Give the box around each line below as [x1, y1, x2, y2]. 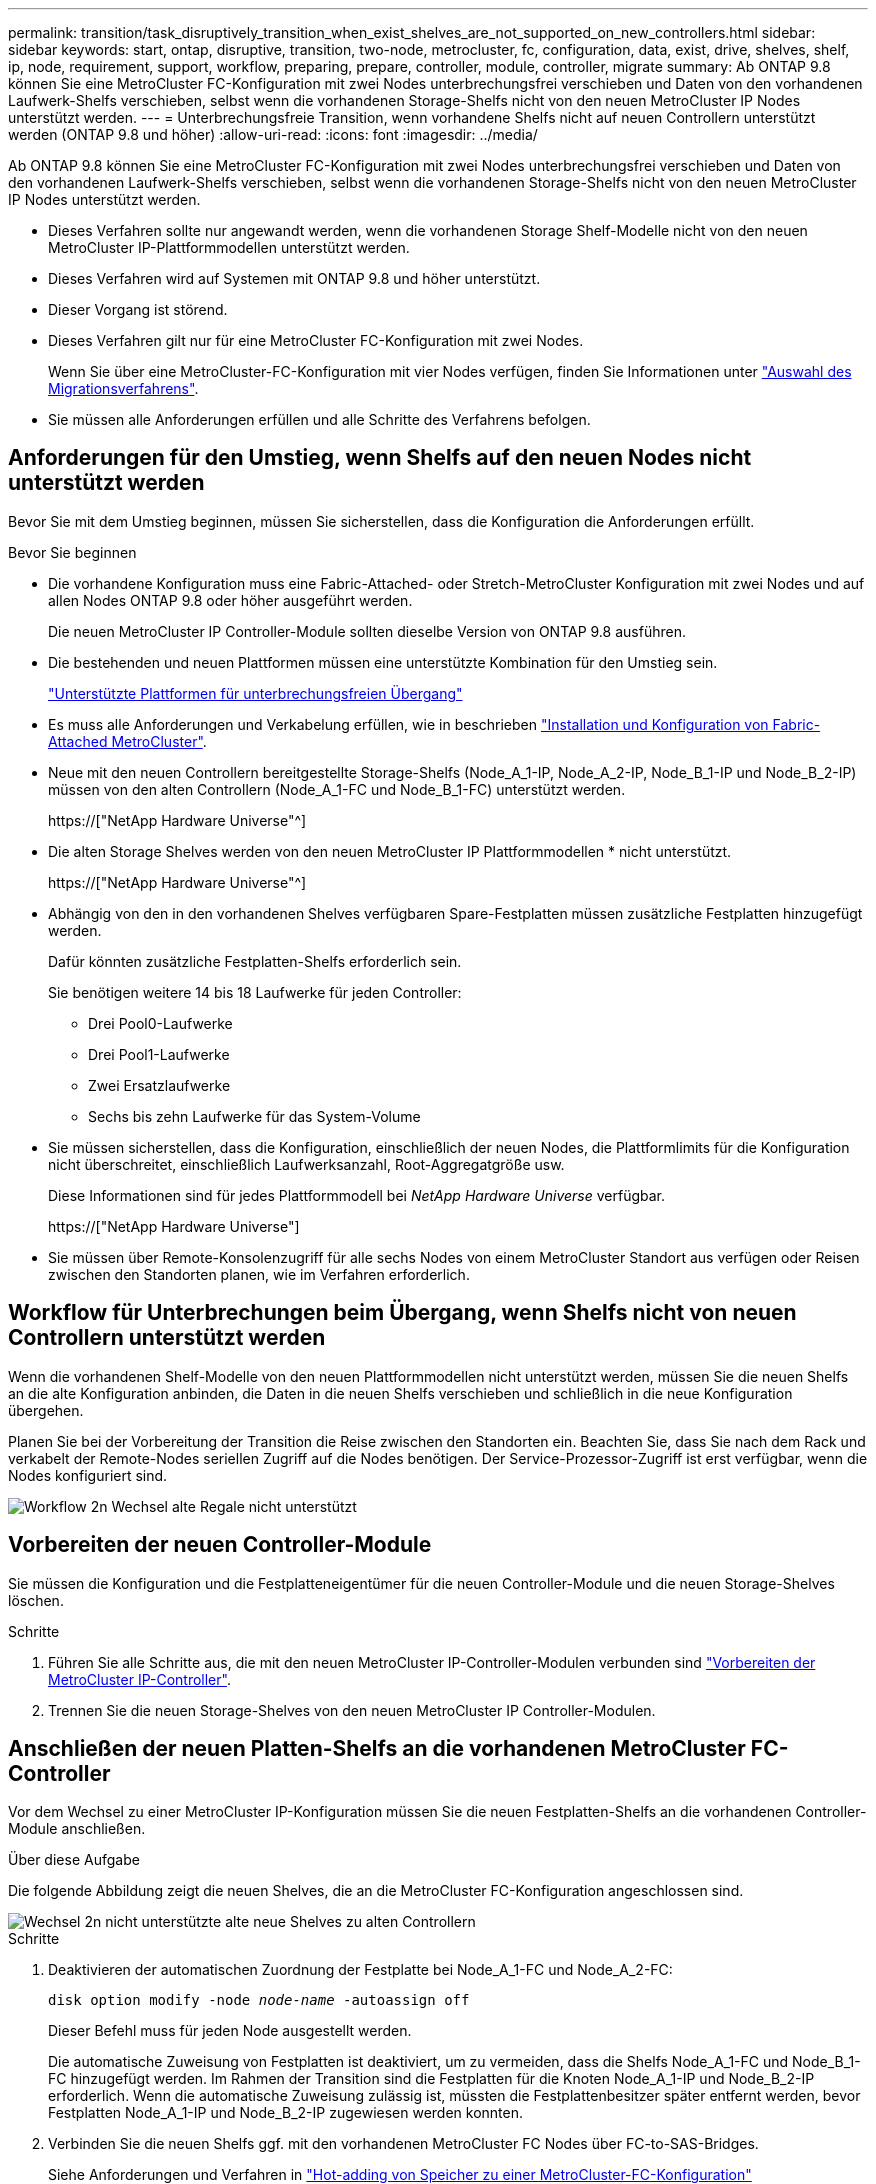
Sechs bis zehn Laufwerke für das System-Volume [88, 1107, 421, 1125]
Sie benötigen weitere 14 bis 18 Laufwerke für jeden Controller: [48, 983, 462, 1001]
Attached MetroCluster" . [48, 732, 207, 750]
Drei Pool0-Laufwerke [88, 1014, 233, 1032]
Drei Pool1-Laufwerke [88, 1045, 230, 1063]
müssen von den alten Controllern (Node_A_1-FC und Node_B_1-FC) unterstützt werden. [48, 780, 626, 798]
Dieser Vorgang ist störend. [48, 301, 228, 318]
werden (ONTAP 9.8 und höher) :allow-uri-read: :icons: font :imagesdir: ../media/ [8, 126, 538, 143]
